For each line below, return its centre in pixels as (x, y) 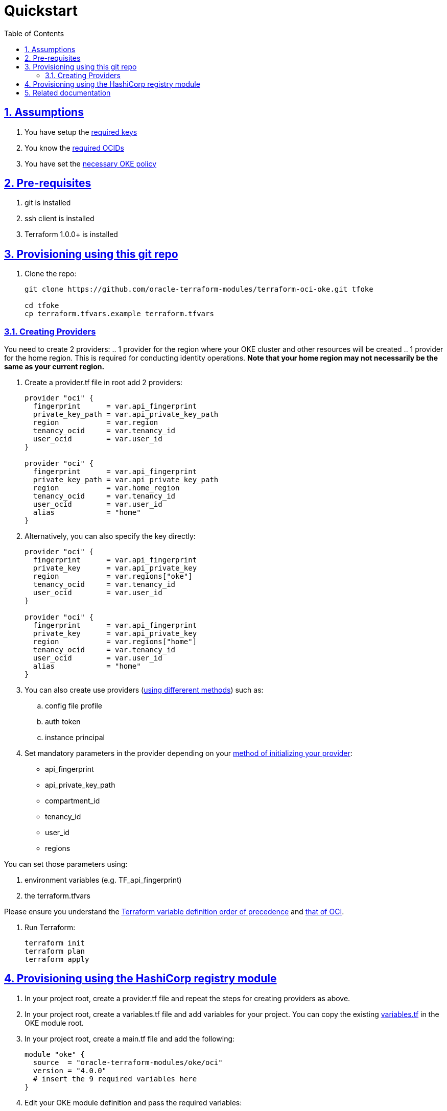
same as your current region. (54, 367)
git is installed (48, 203)
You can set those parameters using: (66, 864)
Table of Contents (34, 33)
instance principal (75, 738)
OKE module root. (54, 1023)
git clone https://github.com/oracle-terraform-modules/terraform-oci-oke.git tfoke (199, 289)
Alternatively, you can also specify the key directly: (110, 536)
